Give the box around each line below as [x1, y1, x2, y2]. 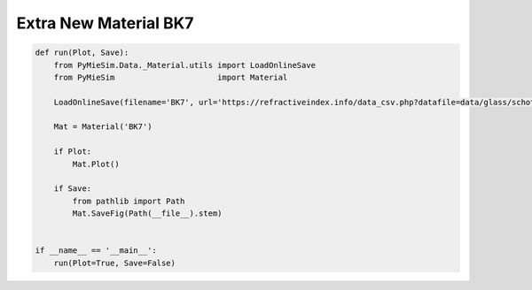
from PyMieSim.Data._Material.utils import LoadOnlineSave [53, 60, 317, 70]
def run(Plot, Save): [35, 48, 129, 57]
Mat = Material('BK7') [53, 122, 153, 132]
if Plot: [53, 147, 92, 156]
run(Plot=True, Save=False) [53, 257, 176, 268]
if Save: [53, 184, 92, 194]
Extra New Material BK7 [16, 13, 194, 33]
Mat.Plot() [72, 159, 120, 169]
